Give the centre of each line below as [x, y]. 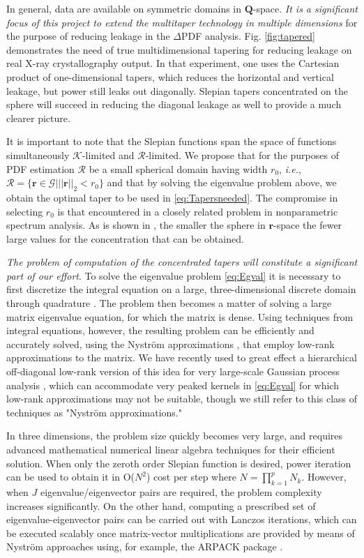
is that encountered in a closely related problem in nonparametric [198, 211]
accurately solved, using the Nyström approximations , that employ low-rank [170, 344]
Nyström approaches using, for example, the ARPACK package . [145, 546]
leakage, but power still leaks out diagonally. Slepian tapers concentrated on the [177, 90]
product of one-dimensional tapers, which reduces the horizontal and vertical [170, 76]
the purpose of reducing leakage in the [88, 36]
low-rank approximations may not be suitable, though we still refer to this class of [182, 399]
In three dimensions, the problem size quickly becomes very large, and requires [175, 436]
